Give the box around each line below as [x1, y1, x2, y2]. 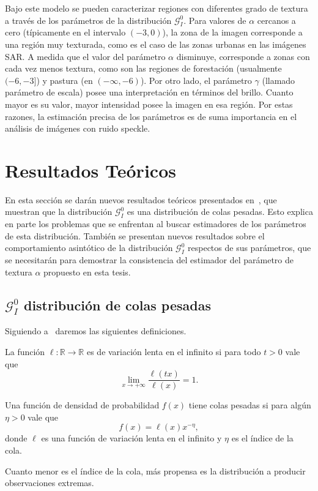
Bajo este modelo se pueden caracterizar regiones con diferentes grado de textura [5, 2, 308, 14]
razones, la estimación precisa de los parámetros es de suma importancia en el [5, 110, 297, 122]
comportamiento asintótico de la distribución [5, 241, 173, 254]
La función [5, 345, 45, 358]
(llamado [262, 73, 295, 86]
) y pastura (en [36, 73, 93, 86]
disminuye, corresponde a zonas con [176, 50, 310, 62]
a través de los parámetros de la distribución [5, 13, 172, 26]
